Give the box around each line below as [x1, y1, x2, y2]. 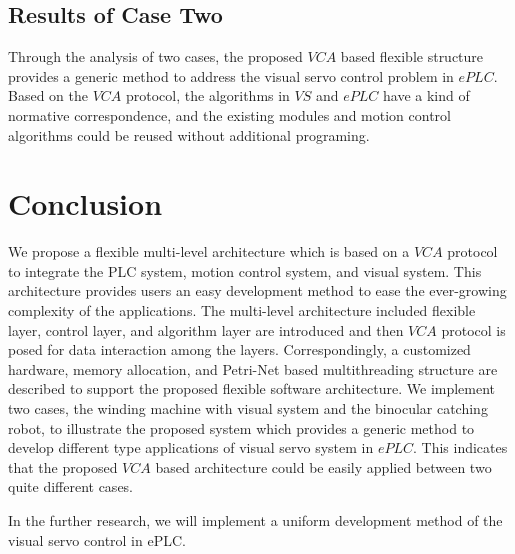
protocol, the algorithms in [126, 85, 290, 106]
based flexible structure [340, 46, 484, 67]
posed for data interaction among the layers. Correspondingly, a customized [8, 339, 471, 360]
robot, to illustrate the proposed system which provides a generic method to [8, 417, 475, 438]
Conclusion [8, 183, 163, 224]
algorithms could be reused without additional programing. [8, 124, 370, 145]
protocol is [441, 319, 506, 340]
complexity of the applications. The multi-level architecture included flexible [8, 300, 476, 321]
